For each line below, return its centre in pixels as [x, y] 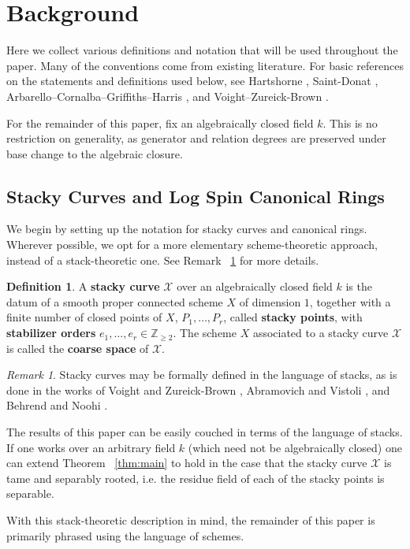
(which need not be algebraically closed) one [295, 447]
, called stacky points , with [293, 317]
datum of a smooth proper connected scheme [115, 301]
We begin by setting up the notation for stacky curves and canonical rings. [187, 229]
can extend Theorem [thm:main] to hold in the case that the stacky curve [187, 463]
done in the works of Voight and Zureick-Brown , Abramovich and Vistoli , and [198, 389]
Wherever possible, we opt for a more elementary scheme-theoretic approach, [192, 245]
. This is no [350, 122]
